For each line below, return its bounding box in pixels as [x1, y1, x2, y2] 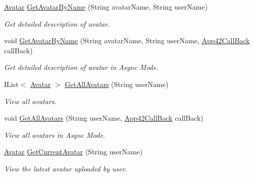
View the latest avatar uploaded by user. [4, 163, 127, 173]
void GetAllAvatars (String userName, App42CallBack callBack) [4, 113, 204, 123]
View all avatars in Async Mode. [4, 129, 106, 140]
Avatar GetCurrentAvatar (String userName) [4, 146, 143, 157]
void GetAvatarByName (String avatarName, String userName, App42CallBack [4, 35, 250, 46]
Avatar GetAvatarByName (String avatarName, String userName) [4, 2, 208, 12]
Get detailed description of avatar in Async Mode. [4, 62, 159, 72]
